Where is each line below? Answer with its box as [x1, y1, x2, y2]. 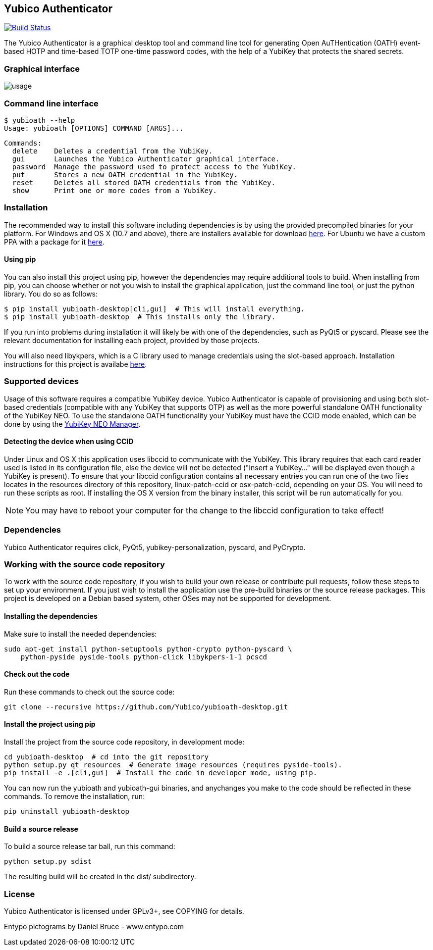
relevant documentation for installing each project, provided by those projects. [4, 336, 260, 345]
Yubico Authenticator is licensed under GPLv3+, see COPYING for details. [4, 906, 244, 915]
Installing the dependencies [4, 611, 98, 620]
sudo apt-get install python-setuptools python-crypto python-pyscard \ [4, 645, 292, 653]
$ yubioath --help [4, 116, 75, 124]
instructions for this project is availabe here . [4, 359, 147, 368]
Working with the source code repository [4, 559, 165, 569]
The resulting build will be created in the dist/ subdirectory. [4, 872, 196, 881]
